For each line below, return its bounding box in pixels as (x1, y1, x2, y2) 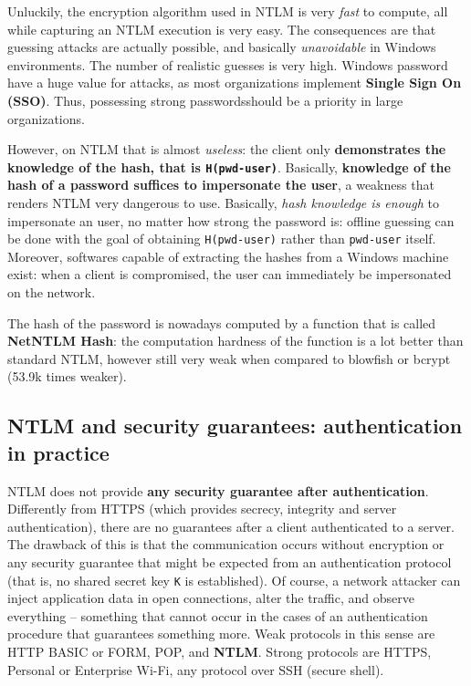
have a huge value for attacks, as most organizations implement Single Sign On (7, 73, 462, 92)
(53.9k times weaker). (7, 367, 127, 386)
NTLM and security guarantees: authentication (7, 411, 463, 440)
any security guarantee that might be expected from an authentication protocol (7, 552, 452, 571)
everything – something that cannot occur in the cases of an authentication (7, 606, 428, 625)
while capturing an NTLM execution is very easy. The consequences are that (7, 19, 436, 38)
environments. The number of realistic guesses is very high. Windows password (7, 55, 448, 74)
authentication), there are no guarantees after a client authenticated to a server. (7, 516, 455, 535)
